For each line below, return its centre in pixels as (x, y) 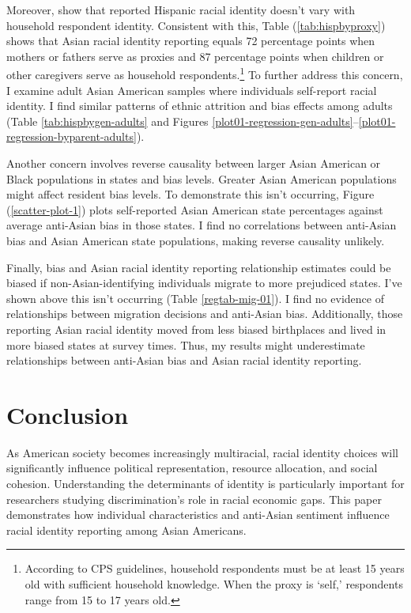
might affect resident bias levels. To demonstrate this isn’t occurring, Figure (190, 194)
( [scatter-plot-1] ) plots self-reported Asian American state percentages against (195, 209)
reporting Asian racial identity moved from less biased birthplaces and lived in (196, 329)
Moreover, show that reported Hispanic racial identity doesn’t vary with (181, 9)
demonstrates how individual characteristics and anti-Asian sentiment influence (198, 515)
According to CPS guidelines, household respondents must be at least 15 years (215, 568)
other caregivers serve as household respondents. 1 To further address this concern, (205, 74)
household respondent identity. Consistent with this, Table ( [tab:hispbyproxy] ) (196, 25)
